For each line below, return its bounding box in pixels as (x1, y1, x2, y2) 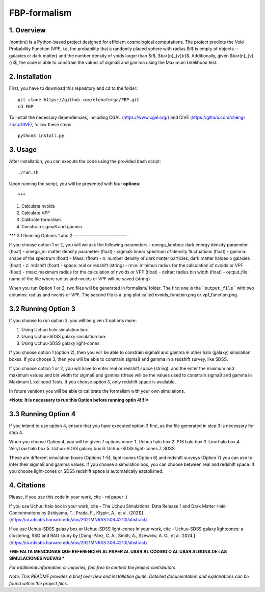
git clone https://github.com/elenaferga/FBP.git (18, 97, 140, 103)
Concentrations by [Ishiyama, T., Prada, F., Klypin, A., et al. (9, 510, 128, 515)
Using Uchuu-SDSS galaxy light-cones (21, 340, 100, 346)
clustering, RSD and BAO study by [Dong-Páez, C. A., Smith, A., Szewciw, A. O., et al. (9, 533, 181, 538)
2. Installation (9, 73, 52, 81)
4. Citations (9, 481, 46, 489)
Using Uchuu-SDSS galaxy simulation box (21, 333, 106, 339)
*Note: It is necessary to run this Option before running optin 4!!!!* (9, 397, 149, 403)
